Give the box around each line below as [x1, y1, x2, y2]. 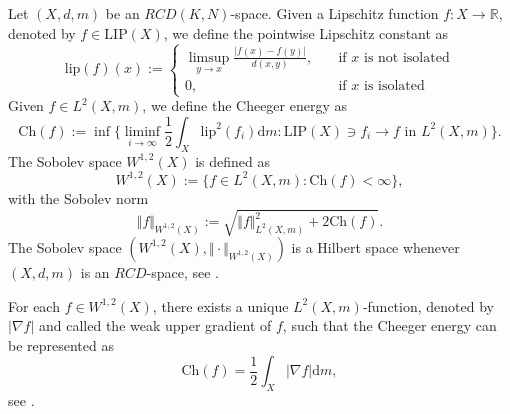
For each [8, 295, 60, 316]
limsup [188, 50, 230, 65]
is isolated [363, 79, 425, 94]
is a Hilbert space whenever [291, 236, 460, 257]
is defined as [195, 150, 271, 171]
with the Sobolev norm [8, 187, 149, 208]
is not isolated [363, 50, 450, 65]
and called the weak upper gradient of [39, 315, 272, 336]
